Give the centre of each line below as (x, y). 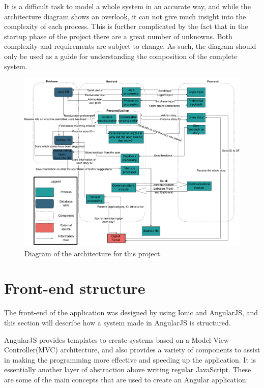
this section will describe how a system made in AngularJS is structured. (118, 322)
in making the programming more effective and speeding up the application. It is (130, 359)
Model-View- (211, 339)
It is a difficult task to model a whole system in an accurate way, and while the (127, 6)
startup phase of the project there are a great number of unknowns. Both (118, 36)
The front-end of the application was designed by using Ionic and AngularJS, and (131, 312)
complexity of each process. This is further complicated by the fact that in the (126, 26)
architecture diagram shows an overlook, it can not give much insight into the (125, 16)
